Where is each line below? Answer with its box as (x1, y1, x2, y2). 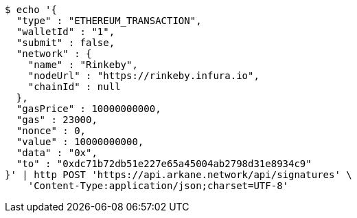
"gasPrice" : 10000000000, (16, 103, 161, 114)
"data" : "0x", (16, 147, 97, 158)
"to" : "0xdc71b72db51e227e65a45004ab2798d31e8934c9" (16, 158, 312, 169)
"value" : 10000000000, (16, 136, 144, 147)
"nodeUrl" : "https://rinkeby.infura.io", (27, 70, 260, 81)
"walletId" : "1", (16, 26, 115, 37)
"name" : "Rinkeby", (27, 59, 138, 70)
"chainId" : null (27, 81, 121, 92)
